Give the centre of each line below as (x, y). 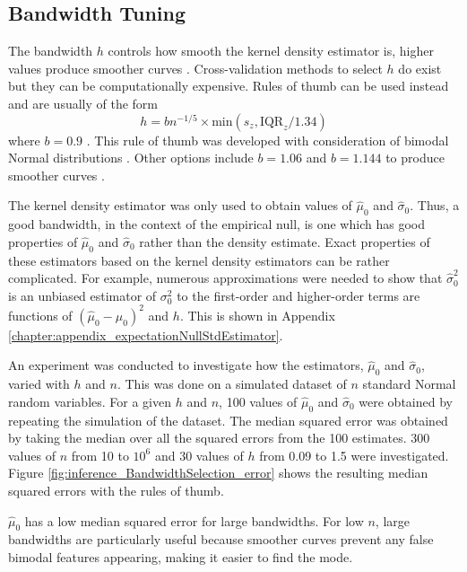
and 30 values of (199, 455)
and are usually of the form (83, 103)
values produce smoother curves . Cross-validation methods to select (195, 68)
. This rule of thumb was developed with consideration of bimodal (268, 140)
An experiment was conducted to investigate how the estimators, (186, 365)
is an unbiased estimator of (82, 295)
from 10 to (100, 455)
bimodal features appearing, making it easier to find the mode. (181, 556)
